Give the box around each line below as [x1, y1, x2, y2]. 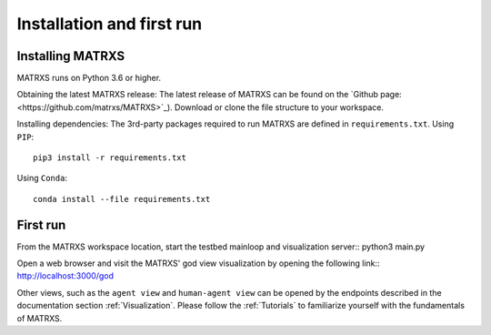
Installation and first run [16, 14, 203, 34]
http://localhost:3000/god [16, 270, 114, 281]
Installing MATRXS [16, 48, 125, 64]
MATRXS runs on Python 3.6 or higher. [16, 73, 162, 84]
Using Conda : [16, 173, 68, 184]
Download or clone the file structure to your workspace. [174, 101, 385, 113]
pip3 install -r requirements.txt [33, 153, 186, 163]
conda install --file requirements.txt [33, 194, 211, 204]
